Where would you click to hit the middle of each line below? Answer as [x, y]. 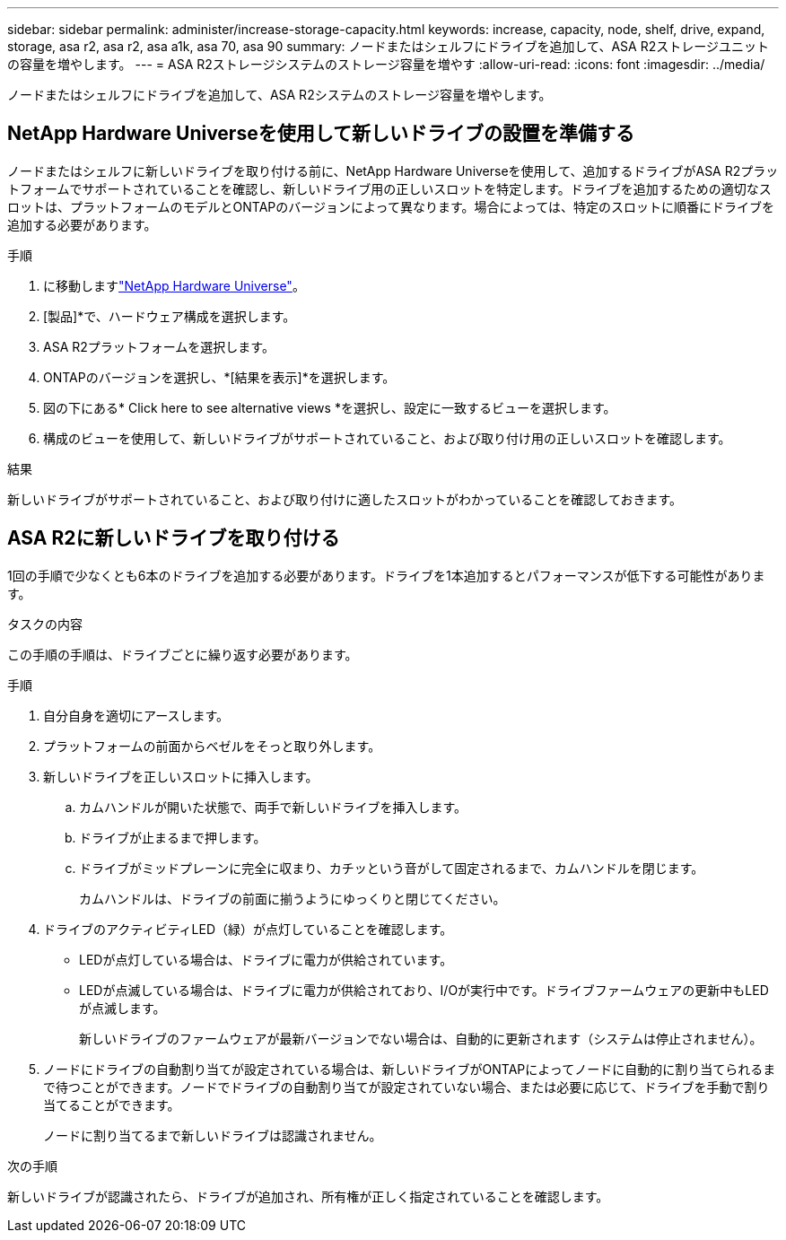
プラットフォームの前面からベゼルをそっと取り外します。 [212, 746]
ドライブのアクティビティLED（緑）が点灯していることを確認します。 [248, 929]
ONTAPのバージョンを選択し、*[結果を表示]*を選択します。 [219, 377]
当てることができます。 [112, 1105]
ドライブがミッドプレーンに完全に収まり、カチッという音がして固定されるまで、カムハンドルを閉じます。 [392, 868]
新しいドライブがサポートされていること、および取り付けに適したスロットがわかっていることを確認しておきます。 [345, 499]
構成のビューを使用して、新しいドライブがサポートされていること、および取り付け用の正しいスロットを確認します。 [387, 438]
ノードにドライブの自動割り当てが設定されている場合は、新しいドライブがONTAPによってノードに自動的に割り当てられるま [410, 1069]
